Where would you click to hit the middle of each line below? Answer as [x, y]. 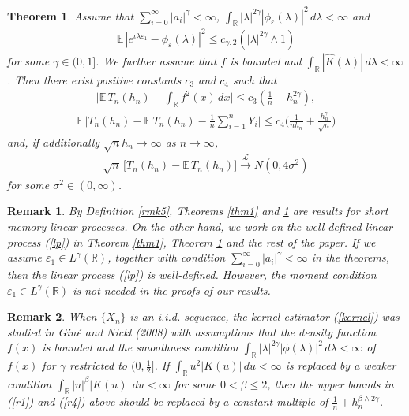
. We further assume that [156, 60]
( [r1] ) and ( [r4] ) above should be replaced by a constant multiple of [168, 401]
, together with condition [167, 257]
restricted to [99, 365]
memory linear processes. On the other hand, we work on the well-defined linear [200, 227]
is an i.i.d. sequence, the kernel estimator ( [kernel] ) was [265, 316]
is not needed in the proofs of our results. [172, 290]
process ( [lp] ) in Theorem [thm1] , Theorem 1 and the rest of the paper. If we [191, 241]
